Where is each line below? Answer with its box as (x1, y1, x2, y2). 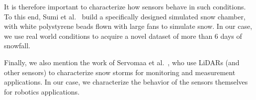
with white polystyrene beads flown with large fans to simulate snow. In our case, (4, 21, 253, 31)
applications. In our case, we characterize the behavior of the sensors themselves (4, 77, 248, 87)
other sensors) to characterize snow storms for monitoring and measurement (4, 67, 236, 77)
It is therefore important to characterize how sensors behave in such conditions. (4, 1, 246, 11)
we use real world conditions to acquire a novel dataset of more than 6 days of (4, 30, 242, 41)
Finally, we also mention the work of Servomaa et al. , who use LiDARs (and (4, 57, 240, 67)
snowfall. (4, 40, 30, 51)
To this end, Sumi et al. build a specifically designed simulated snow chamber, (4, 11, 246, 21)
